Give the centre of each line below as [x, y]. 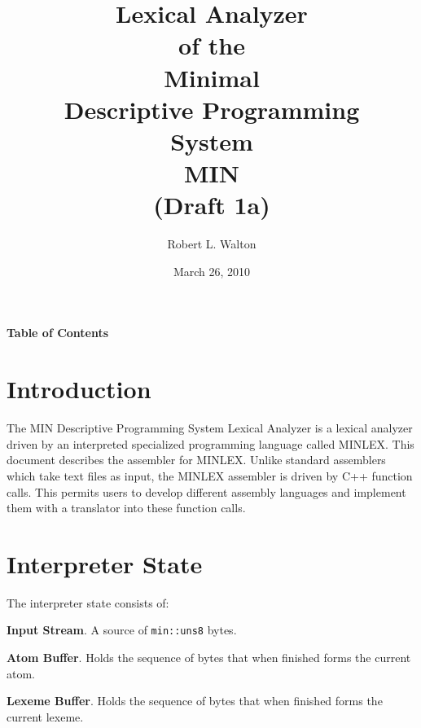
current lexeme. [45, 716]
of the [212, 45]
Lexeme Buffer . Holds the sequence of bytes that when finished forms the [195, 701]
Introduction [79, 389]
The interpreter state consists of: [88, 602]
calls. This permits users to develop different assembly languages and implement [206, 491]
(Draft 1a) [212, 205]
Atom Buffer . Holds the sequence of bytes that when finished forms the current [209, 658]
